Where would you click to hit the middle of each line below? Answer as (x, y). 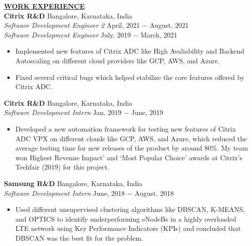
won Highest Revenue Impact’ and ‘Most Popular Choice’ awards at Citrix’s (129, 157)
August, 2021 (169, 25)
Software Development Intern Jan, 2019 (63, 112)
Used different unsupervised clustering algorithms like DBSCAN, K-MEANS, (130, 209)
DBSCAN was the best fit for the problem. (79, 237)
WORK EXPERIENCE (45, 6)
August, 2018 (154, 193)
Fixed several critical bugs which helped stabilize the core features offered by (130, 77)
